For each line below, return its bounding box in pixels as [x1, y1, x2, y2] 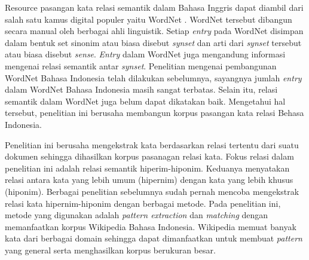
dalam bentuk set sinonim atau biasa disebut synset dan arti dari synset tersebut [5, 36, 302, 48]
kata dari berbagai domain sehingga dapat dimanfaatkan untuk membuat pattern [5, 232, 302, 244]
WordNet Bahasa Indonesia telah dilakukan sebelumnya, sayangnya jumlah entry [5, 71, 302, 84]
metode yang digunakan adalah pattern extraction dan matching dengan [5, 209, 268, 221]
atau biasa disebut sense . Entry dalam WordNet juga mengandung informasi [5, 48, 286, 60]
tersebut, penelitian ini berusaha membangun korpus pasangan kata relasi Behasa [5, 106, 304, 119]
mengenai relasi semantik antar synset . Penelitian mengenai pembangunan [5, 59, 277, 72]
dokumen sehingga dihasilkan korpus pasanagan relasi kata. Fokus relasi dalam [5, 150, 294, 163]
